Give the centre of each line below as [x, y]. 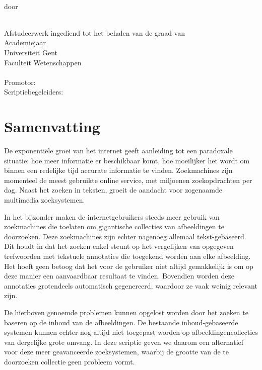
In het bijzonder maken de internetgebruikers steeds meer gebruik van [112, 216]
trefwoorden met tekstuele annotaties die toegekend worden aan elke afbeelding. [127, 256]
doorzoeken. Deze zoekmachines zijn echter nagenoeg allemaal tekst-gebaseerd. [125, 236]
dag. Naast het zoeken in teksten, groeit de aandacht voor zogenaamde [113, 190]
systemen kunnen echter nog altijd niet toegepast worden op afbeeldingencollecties [131, 332]
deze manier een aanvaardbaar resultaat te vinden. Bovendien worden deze [119, 276]
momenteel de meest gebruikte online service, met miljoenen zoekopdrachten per [128, 180]
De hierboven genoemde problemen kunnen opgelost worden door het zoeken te [126, 312]
